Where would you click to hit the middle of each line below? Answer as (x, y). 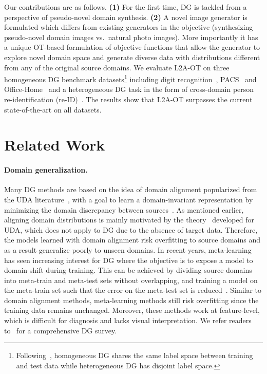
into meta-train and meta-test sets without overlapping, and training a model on (131, 280)
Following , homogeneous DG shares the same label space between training (135, 355)
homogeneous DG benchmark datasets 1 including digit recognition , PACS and (130, 78)
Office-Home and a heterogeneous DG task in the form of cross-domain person (129, 89)
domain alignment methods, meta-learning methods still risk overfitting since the (131, 300)
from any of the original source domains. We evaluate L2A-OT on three (117, 67)
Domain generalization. (46, 170)
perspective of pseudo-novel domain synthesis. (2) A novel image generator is (126, 17)
